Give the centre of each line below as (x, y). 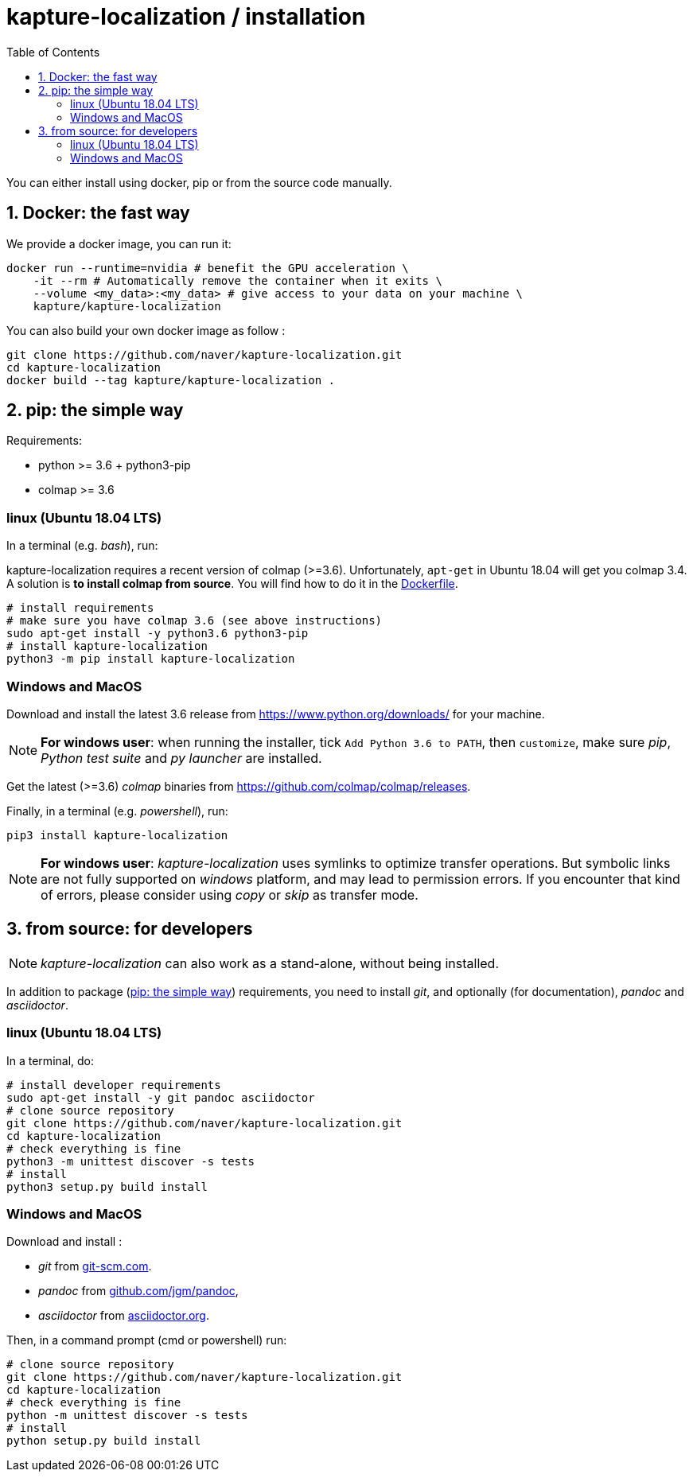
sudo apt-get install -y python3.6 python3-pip (158, 634)
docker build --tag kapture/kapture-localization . (171, 380)
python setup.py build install (104, 1441)
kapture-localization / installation (186, 17)
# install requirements (80, 608)
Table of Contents (53, 52)
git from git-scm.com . (95, 1266)
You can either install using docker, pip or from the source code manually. (199, 182)
